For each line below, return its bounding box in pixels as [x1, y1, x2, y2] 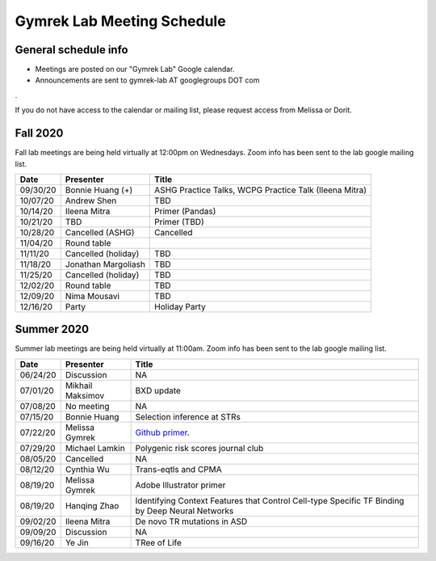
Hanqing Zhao [65, 500, 119, 511]
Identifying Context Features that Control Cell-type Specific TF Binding [135, 495, 405, 506]
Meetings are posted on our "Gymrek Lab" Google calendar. [35, 65, 235, 74]
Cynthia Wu [65, 463, 111, 475]
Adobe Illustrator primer [135, 479, 226, 491]
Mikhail [65, 380, 93, 391]
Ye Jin [65, 537, 89, 548]
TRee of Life [135, 537, 182, 548]
